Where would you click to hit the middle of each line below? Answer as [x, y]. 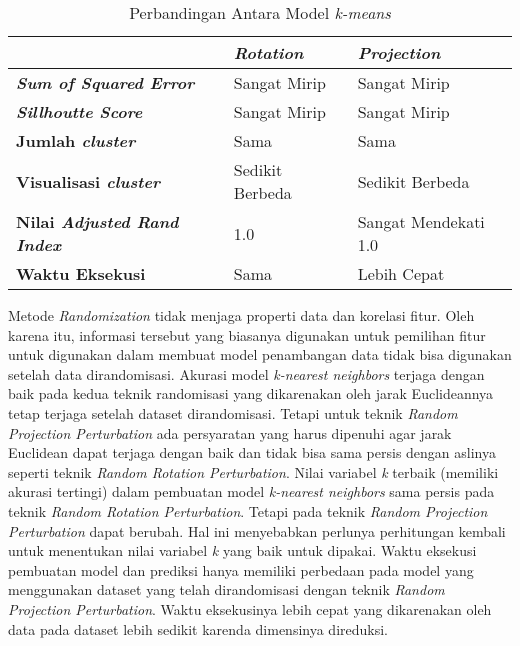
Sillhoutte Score [79, 111]
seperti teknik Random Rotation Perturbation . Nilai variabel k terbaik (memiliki [253, 471]
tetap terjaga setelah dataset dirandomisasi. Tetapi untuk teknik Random [233, 412]
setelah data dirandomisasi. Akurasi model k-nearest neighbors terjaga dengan [246, 373]
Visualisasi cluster [88, 181]
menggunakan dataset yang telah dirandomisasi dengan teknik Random [226, 589]
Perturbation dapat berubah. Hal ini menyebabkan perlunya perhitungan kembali [257, 530]
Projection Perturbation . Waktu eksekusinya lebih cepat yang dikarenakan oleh [250, 608]
